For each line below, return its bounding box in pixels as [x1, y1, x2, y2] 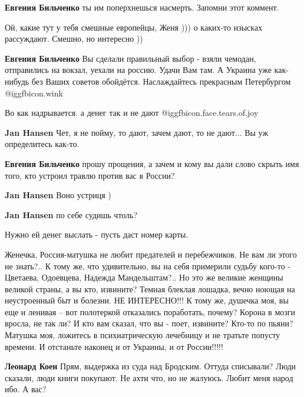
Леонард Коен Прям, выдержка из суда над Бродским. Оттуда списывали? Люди [5, 360, 296, 372]
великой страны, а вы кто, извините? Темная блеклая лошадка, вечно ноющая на [5, 282, 295, 295]
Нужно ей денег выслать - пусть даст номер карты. [5, 228, 189, 241]
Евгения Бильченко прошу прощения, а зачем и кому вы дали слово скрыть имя [5, 157, 299, 169]
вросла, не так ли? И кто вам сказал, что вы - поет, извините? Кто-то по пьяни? [5, 317, 293, 329]
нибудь [5, 75, 29, 87]
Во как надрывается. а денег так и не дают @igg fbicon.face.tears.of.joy [5, 106, 259, 119]
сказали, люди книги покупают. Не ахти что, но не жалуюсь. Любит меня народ [5, 371, 293, 383]
